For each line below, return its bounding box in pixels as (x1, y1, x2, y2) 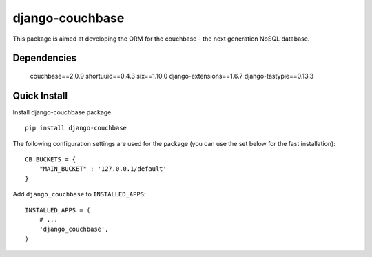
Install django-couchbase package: (12, 107, 114, 116)
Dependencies (12, 52, 77, 64)
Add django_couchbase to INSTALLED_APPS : (12, 190, 146, 198)
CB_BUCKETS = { (25, 156, 76, 163)
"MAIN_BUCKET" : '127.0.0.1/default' (39, 165, 167, 173)
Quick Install (12, 90, 68, 101)
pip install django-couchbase (25, 124, 127, 132)
